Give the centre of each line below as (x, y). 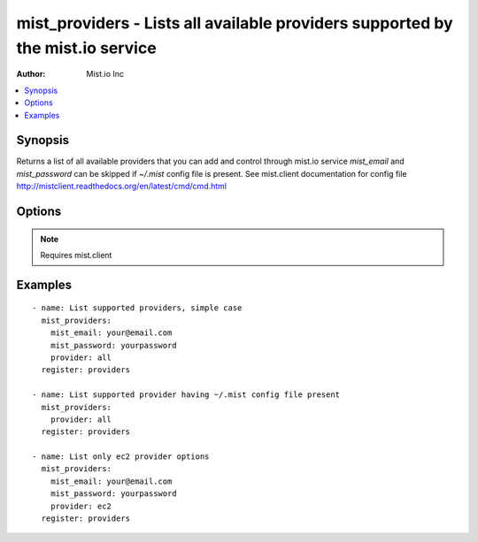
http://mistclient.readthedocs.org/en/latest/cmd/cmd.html (122, 187)
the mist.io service (86, 48)
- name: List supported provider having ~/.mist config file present (186, 395)
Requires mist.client (76, 255)
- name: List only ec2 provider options (121, 457)
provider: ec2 (81, 506)
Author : (31, 74)
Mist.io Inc (105, 74)
